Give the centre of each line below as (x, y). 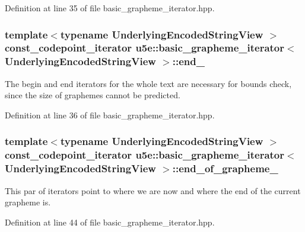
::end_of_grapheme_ (225, 168)
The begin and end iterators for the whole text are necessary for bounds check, (148, 83)
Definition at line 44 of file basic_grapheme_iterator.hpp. (110, 222)
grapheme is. (28, 202)
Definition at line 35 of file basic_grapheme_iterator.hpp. (110, 8)
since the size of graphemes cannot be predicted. (93, 95)
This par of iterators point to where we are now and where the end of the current (153, 190)
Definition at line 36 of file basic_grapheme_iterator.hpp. (110, 115)
